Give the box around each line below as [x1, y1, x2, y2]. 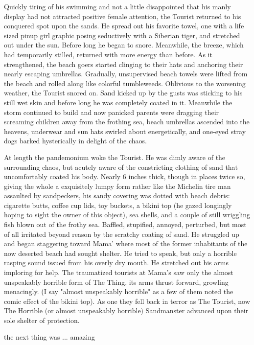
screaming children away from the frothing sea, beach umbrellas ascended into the [4, 116, 250, 127]
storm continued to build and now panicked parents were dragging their [4, 107, 219, 117]
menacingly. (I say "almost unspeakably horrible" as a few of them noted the [4, 286, 233, 297]
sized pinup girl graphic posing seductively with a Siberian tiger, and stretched [4, 30, 240, 40]
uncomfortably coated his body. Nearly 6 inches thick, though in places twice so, [4, 171, 245, 182]
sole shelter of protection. [4, 315, 80, 325]
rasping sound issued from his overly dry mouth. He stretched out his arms [4, 257, 229, 268]
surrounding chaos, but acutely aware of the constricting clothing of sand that [4, 161, 238, 172]
